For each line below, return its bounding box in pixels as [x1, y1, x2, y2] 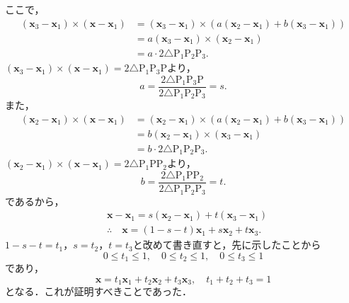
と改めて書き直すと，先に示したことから [132, 237, 321, 252]
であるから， [5, 193, 64, 208]
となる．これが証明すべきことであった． [5, 284, 193, 299]
